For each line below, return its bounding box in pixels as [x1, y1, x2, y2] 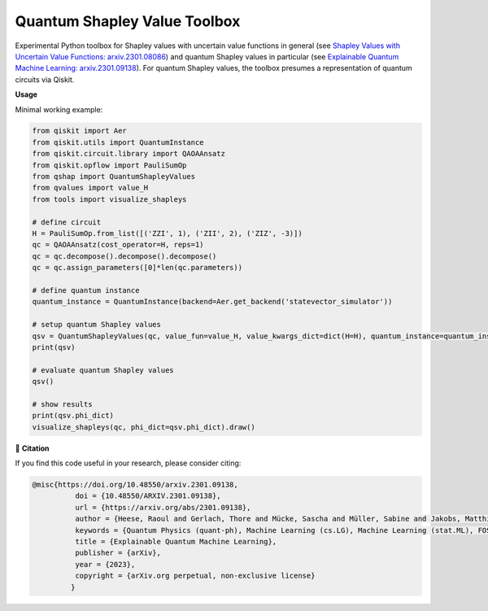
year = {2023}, [74, 560, 136, 569]
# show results [32, 399, 93, 408]
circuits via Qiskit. [15, 74, 75, 85]
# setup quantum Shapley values [32, 320, 162, 330]
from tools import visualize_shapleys [32, 194, 187, 203]
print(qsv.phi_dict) [32, 411, 114, 421]
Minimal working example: [15, 104, 103, 114]
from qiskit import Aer [32, 126, 128, 136]
